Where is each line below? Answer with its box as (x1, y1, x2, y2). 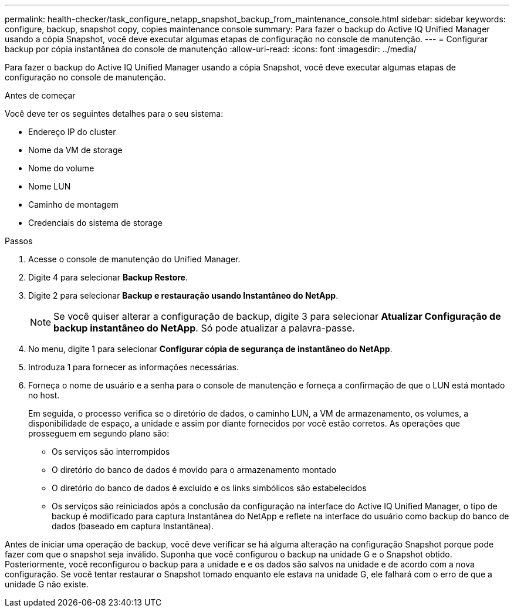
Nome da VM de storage (28, 145, 123, 155)
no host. (28, 390, 60, 400)
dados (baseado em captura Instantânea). (52, 521, 214, 531)
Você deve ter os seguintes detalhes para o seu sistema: (5, 109, 224, 119)
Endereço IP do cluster (28, 127, 116, 137)
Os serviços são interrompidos (52, 447, 170, 457)
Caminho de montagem (28, 200, 119, 209)
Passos (5, 236, 33, 246)
